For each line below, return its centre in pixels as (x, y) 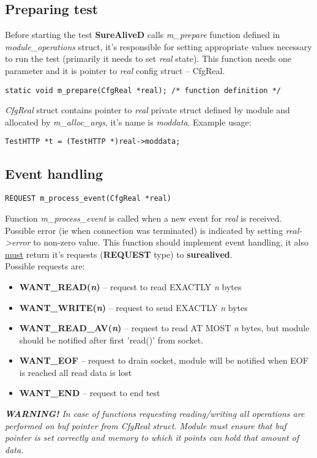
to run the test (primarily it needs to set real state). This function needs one (148, 58)
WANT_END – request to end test (90, 393)
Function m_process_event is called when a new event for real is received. (144, 218)
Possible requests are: (45, 266)
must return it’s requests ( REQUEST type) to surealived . (119, 254)
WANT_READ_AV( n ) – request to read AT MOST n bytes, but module (164, 328)
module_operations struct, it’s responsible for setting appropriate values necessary (158, 46)
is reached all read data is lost (76, 372)
